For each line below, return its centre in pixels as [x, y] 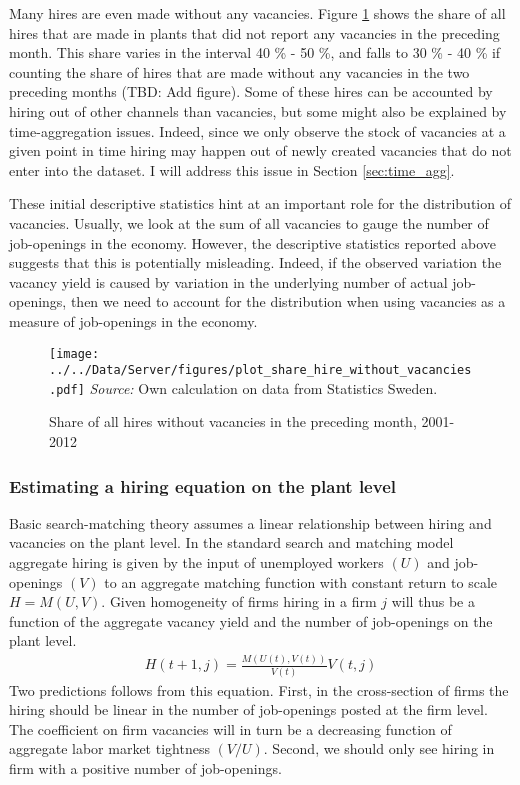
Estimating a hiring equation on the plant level [202, 485]
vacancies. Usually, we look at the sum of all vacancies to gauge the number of [249, 222]
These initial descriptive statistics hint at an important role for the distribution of [260, 203]
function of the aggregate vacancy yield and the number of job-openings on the [251, 620]
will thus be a [433, 601]
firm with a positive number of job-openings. [145, 768]
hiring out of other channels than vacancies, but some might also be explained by [258, 110]
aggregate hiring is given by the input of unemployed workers [196, 562]
